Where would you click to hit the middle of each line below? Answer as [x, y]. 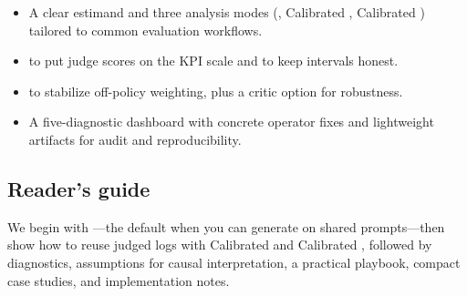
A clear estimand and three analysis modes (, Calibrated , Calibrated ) [227, 12]
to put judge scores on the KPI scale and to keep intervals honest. [213, 61]
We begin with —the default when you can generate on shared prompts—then [226, 226]
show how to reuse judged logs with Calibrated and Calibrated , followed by [220, 245]
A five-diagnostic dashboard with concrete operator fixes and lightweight [231, 122]
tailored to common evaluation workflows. [145, 30]
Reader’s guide [79, 188]
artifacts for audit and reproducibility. [135, 139]
